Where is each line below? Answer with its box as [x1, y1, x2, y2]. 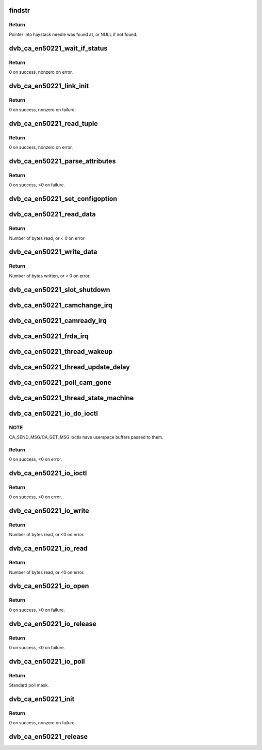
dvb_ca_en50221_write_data [9, 248, 98, 256]
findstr [9, 6, 30, 15]
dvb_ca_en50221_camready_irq [9, 316, 107, 325]
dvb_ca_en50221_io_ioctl [9, 469, 87, 477]
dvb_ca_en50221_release [9, 733, 88, 741]
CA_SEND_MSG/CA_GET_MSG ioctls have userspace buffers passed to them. [9, 434, 164, 440]
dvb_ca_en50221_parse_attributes [9, 157, 116, 165]
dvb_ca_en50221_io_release [9, 620, 97, 628]
